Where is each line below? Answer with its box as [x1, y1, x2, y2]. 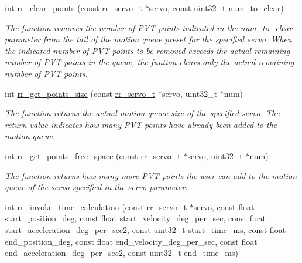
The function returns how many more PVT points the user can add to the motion [5, 169, 297, 181]
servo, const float [193, 200, 255, 213]
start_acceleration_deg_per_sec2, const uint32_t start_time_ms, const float [5, 223, 286, 235]
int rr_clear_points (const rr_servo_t [5, 2, 143, 14]
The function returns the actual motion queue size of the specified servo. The [5, 107, 280, 119]
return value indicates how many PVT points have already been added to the [5, 118, 277, 130]
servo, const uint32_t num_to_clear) [149, 2, 284, 14]
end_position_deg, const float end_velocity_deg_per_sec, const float [5, 235, 258, 247]
